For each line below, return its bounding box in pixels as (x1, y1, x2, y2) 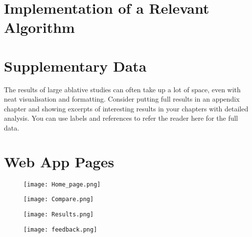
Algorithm (4, 17, 75, 37)
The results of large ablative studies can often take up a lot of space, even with (4, 84, 241, 94)
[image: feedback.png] (23, 226, 97, 233)
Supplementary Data (4, 55, 147, 76)
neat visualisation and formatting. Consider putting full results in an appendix (4, 94, 240, 104)
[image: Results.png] (23, 211, 94, 218)
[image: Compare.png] (23, 196, 94, 203)
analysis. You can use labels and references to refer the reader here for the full (4, 113, 238, 123)
